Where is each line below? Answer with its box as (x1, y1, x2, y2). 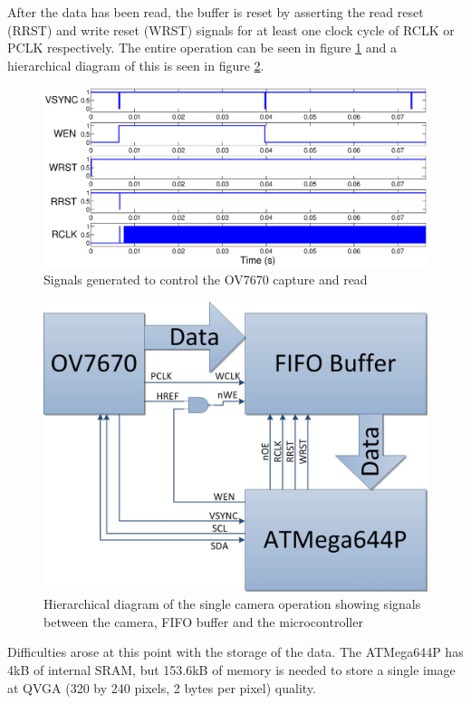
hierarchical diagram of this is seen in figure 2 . (7, 55, 264, 74)
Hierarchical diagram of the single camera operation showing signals (43, 594, 421, 613)
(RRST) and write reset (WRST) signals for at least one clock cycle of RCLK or (7, 20, 455, 39)
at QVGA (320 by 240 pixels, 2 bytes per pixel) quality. (7, 678, 316, 697)
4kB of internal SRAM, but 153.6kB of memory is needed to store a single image (7, 660, 456, 679)
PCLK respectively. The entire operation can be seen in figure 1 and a (7, 38, 398, 57)
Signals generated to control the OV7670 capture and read (43, 270, 368, 289)
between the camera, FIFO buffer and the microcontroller (43, 612, 363, 631)
